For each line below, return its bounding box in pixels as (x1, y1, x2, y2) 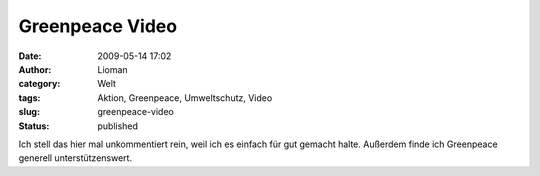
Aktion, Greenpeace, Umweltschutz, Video (97, 91, 273, 104)
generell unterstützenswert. (18, 152, 133, 164)
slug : (18, 106, 40, 118)
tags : (18, 91, 41, 104)
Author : (18, 63, 52, 75)
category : (18, 78, 61, 90)
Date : (18, 50, 42, 62)
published (97, 120, 139, 132)
